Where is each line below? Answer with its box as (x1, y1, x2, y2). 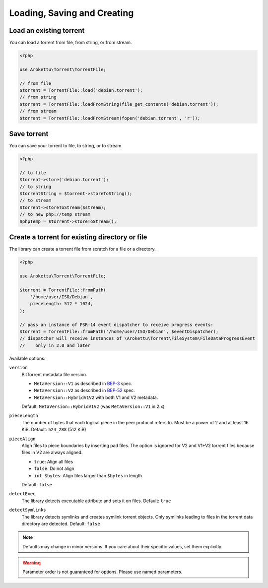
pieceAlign (9, 436, 36, 442)
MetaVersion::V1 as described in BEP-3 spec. (34, 380, 133, 387)
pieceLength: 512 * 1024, (30, 301, 93, 307)
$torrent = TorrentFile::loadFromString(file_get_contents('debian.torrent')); (19, 101, 219, 107)
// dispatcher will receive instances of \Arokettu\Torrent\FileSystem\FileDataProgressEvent (19, 335, 256, 341)
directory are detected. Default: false (21, 521, 100, 526)
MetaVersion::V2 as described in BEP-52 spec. (34, 388, 135, 393)
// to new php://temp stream (19, 211, 91, 217)
